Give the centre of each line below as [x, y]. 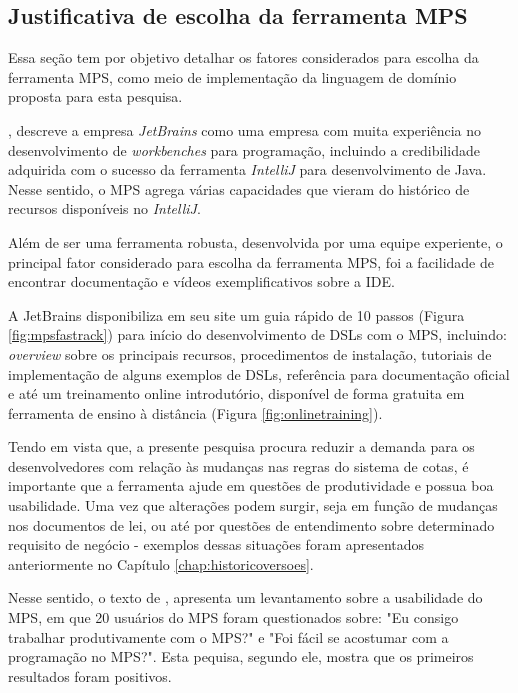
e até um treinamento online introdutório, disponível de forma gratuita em [236, 393]
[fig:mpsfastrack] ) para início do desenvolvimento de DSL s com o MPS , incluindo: [257, 334]
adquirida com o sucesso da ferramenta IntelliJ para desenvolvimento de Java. [247, 169]
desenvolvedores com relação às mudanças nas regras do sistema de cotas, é [238, 465]
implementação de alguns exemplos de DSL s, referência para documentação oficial [259, 373]
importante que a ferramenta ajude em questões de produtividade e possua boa [251, 485]
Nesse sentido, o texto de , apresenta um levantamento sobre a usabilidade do [245, 597]
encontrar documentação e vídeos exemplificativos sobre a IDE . [201, 281]
